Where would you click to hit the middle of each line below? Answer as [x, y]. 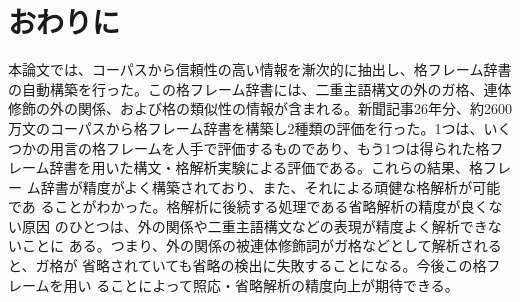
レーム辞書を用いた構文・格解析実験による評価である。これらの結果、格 [246, 167]
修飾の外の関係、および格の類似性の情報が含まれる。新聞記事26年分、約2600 [260, 108]
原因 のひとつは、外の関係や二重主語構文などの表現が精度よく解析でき [254, 225]
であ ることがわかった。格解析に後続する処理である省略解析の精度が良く [248, 206]
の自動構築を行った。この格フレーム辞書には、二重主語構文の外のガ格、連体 [260, 88]
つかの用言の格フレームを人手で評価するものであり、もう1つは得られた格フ [256, 147]
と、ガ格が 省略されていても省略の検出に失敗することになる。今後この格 [247, 265]
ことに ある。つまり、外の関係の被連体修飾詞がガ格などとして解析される [261, 245]
